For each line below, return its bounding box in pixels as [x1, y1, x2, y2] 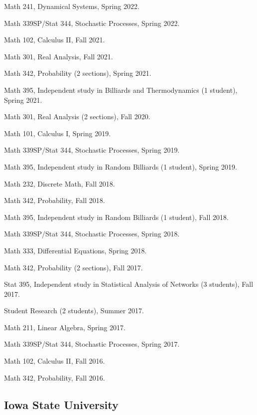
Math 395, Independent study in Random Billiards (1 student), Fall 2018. [4, 211, 229, 222]
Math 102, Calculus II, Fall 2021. [4, 34, 105, 45]
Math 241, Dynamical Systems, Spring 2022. [4, 1, 139, 11]
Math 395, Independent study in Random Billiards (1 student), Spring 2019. [4, 161, 237, 172]
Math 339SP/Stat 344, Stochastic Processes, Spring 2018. [4, 228, 180, 239]
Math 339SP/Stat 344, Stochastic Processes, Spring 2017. [4, 339, 180, 349]
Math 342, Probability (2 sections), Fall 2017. [4, 262, 143, 272]
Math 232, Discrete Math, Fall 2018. [4, 178, 115, 189]
